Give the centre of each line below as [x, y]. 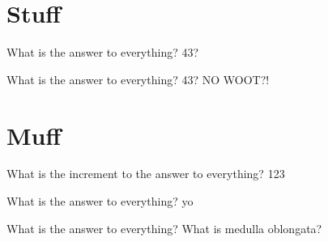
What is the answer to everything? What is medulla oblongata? [164, 228]
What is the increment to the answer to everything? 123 [146, 174]
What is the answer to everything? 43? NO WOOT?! [138, 79]
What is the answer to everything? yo [100, 201]
